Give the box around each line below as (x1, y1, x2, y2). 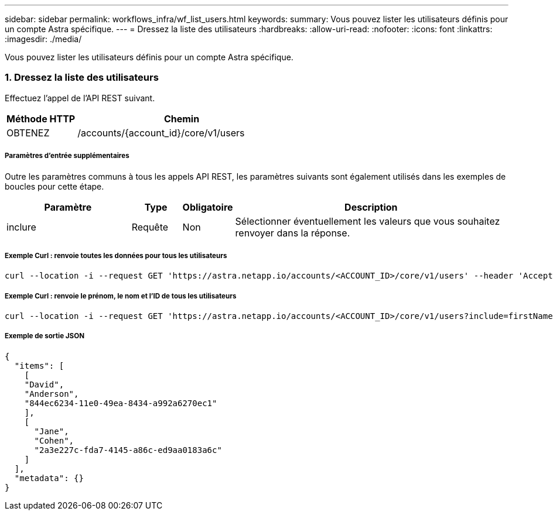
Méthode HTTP (6, 112, 76, 125)
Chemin (163, 112, 200, 125)
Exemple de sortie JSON (5, 332, 84, 341)
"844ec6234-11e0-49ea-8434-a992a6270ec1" (24, 398, 217, 408)
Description (344, 201, 398, 213)
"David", (24, 379, 64, 389)
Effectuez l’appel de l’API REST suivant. (5, 92, 155, 103)
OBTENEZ (6, 126, 50, 139)
